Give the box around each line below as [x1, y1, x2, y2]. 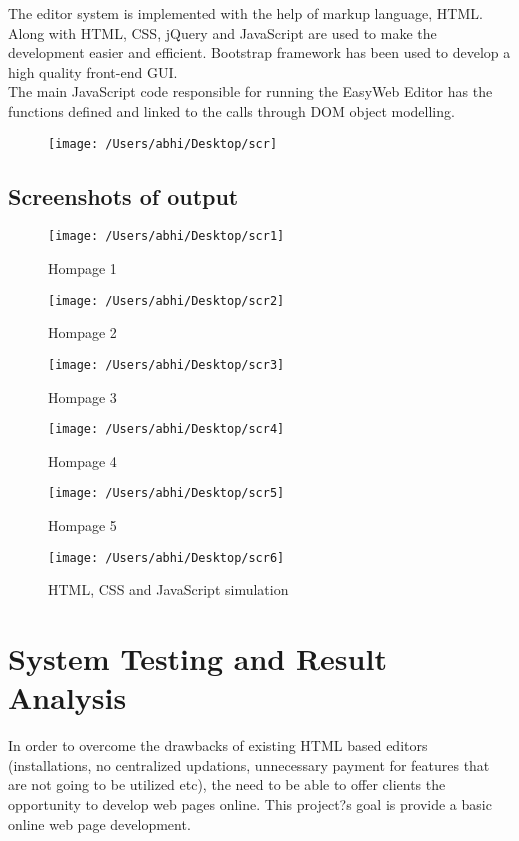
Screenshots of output [8, 180, 239, 211]
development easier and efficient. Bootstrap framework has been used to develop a [8, 42, 511, 63]
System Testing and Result [8, 638, 387, 679]
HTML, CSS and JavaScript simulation [48, 579, 289, 600]
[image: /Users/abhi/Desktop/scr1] [48, 229, 285, 244]
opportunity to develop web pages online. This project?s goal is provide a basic [8, 794, 492, 815]
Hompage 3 [48, 386, 117, 407]
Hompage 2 [48, 322, 117, 343]
